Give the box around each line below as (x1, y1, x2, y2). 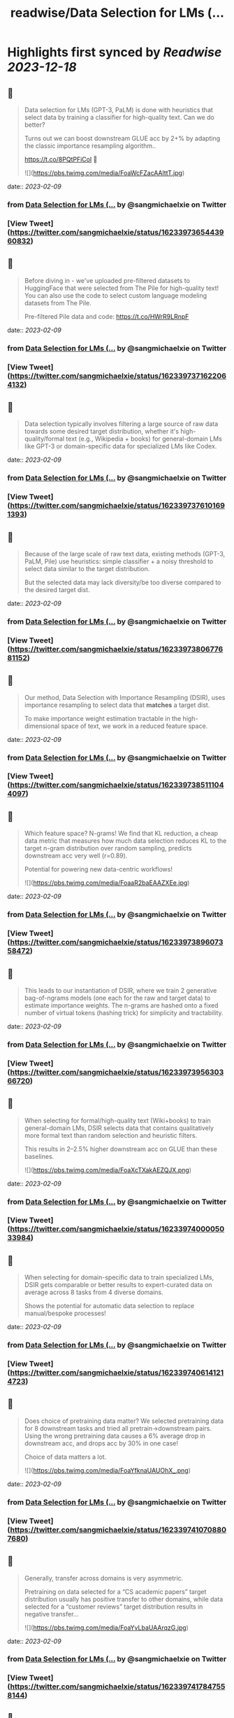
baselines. (24, 1152, 54, 1160)
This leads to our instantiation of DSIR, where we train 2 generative (24, 986, 217, 994)
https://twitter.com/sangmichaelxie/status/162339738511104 (10, 780, 224, 790)
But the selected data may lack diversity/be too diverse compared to (24, 578, 221, 586)
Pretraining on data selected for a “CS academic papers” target (24, 1587, 207, 1595)
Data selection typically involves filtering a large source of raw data (24, 420, 219, 428)
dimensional (24, 722, 60, 730)
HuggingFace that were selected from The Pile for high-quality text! (24, 284, 219, 292)
